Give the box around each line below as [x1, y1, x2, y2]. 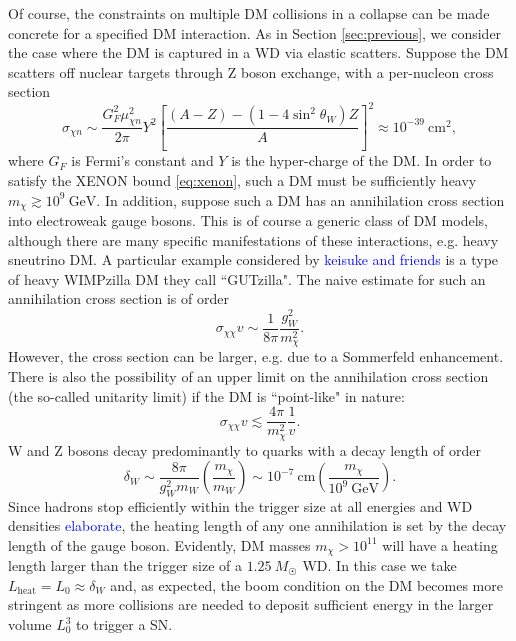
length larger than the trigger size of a [8, 555, 242, 576]
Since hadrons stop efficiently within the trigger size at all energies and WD [8, 495, 473, 516]
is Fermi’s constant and [71, 150, 214, 171]
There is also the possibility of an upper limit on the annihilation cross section [8, 365, 489, 386]
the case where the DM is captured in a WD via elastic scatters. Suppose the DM [8, 42, 509, 63]
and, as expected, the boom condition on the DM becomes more [110, 574, 503, 595]
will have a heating [382, 534, 498, 555]
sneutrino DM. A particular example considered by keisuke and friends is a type [8, 249, 499, 270]
